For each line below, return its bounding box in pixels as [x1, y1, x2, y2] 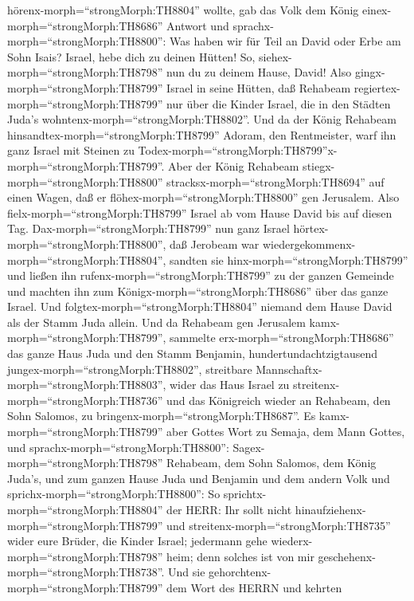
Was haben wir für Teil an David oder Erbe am [170, 33, 401, 49]
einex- [362, 2, 392, 18]
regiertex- [353, 79, 400, 96]
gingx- [354, 64, 385, 81]
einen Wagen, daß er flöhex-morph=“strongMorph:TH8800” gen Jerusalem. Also [7, 189, 400, 206]
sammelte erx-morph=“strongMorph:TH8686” [170, 329, 394, 346]
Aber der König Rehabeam [168, 157, 299, 174]
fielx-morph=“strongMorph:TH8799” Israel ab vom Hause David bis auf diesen [7, 204, 393, 221]
